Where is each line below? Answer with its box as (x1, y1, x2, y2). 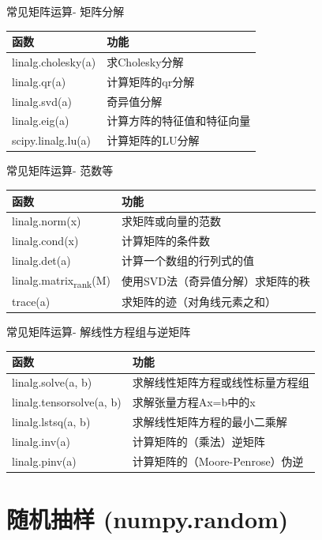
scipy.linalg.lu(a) (12, 132, 92, 149)
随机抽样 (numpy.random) (6, 502, 289, 534)
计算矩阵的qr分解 (107, 73, 195, 89)
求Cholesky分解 (107, 53, 184, 70)
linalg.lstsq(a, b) (12, 413, 91, 429)
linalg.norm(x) (12, 213, 81, 229)
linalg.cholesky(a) (12, 53, 96, 70)
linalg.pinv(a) (12, 452, 77, 469)
